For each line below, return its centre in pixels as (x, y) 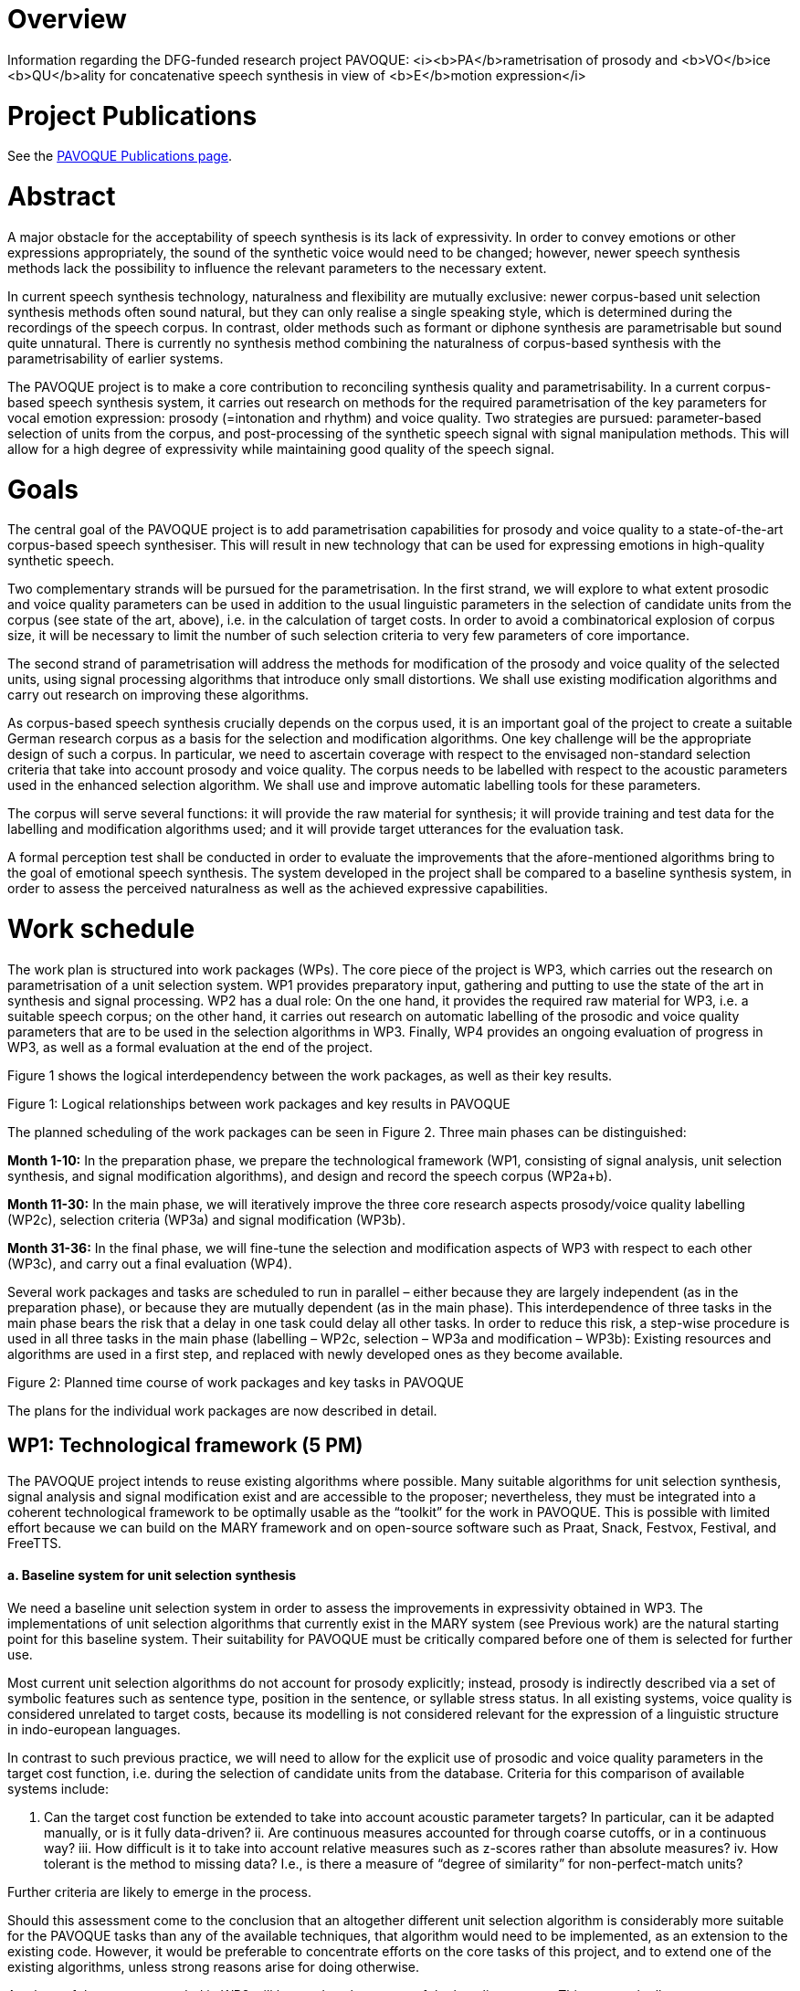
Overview (67, 19)
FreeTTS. (35, 1543)
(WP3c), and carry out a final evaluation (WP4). (150, 1263)
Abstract (62, 196)
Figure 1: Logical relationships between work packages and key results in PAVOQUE (259, 1103)
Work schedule (101, 929)
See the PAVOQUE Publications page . (120, 156)
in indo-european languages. (94, 1729)
